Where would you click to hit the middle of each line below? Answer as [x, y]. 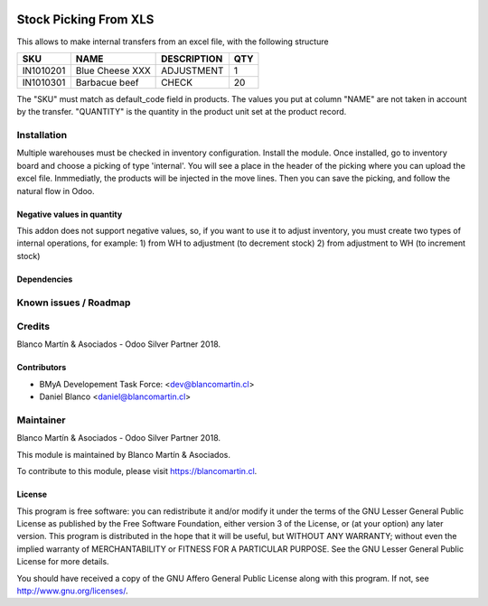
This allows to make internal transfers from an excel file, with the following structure [173, 42]
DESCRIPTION [192, 59]
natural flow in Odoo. [56, 191]
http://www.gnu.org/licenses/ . [72, 591]
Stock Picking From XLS [85, 19]
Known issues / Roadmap [74, 303]
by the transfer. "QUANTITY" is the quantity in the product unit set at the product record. [182, 112]
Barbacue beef [107, 82]
